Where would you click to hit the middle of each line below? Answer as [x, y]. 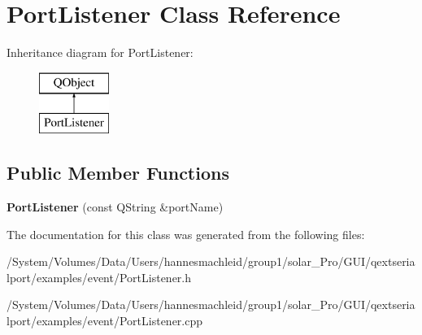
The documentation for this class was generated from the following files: [186, 234]
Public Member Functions [118, 173]
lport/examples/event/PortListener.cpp [105, 321]
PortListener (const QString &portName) [115, 207]
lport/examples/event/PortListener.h [99, 277]
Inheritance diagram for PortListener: [100, 52]
